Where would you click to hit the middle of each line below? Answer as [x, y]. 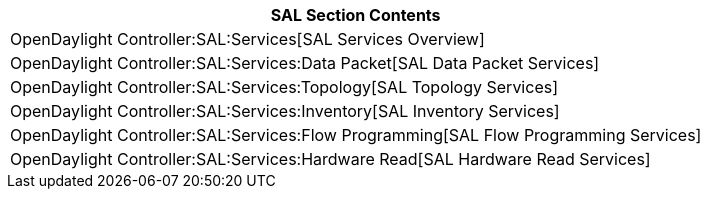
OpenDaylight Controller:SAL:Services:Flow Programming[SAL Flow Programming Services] [356, 135]
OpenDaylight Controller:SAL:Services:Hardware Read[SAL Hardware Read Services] [330, 159]
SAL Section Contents [355, 15]
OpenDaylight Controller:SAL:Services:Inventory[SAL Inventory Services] [285, 111]
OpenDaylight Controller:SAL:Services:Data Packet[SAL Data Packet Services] [305, 63]
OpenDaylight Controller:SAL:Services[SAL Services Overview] [247, 39]
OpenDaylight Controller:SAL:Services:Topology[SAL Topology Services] [284, 87]
